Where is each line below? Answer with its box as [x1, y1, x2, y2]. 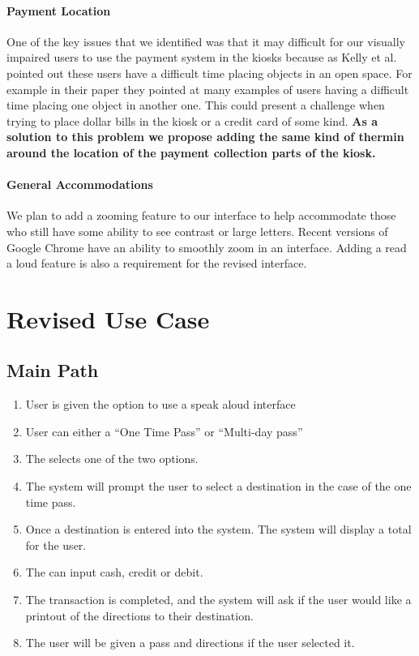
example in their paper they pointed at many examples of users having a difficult [6, 80, 409, 97]
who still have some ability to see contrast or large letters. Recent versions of [6, 222, 388, 239]
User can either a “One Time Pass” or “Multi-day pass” [25, 422, 303, 439]
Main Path [6, 358, 99, 383]
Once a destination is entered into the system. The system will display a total [25, 521, 412, 538]
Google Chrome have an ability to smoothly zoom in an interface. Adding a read [6, 238, 407, 255]
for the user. [25, 536, 87, 553]
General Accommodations [6, 176, 153, 193]
